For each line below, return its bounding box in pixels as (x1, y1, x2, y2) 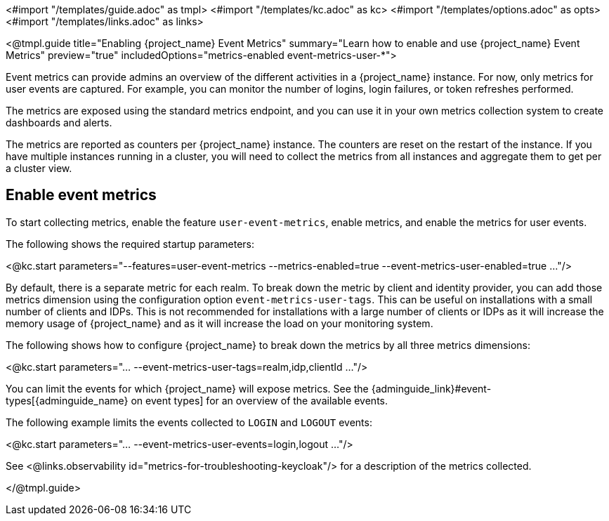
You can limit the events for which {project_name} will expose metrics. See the (6, 382, 369, 395)
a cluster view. (6, 162, 72, 174)
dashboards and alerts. (6, 117, 112, 128)
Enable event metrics (6, 186, 157, 204)
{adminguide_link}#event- (371, 382, 492, 395)
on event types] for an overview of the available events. (131, 394, 388, 407)
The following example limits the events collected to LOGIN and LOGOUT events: (6, 416, 372, 428)
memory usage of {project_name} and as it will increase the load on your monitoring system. (6, 317, 433, 329)
